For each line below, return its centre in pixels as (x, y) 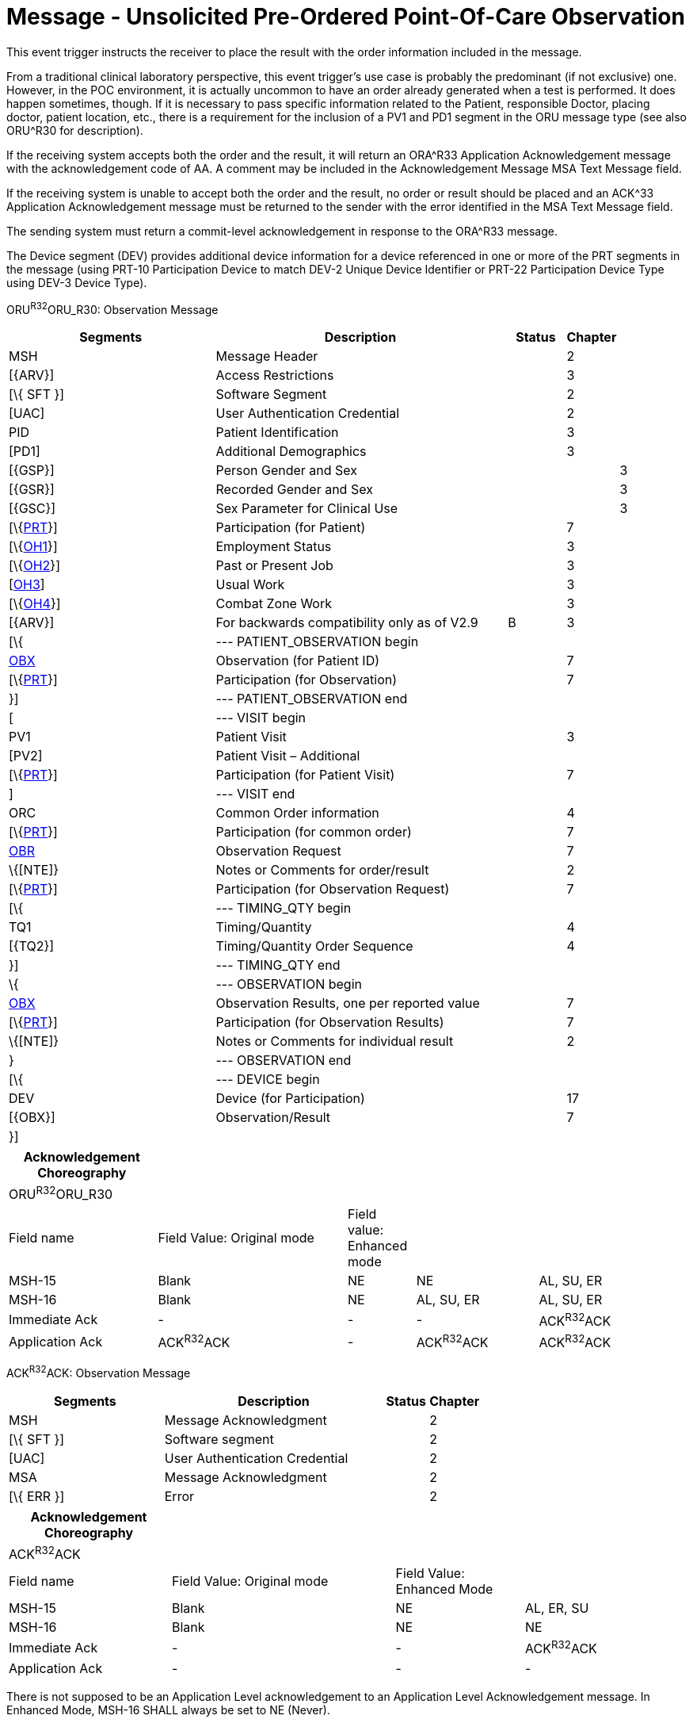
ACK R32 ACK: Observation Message (99, 1372)
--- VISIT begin (261, 718)
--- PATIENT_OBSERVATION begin (317, 642)
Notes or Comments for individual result (335, 1041)
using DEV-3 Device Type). (77, 282)
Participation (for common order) (314, 832)
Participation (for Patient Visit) (305, 775)
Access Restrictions (275, 375)
